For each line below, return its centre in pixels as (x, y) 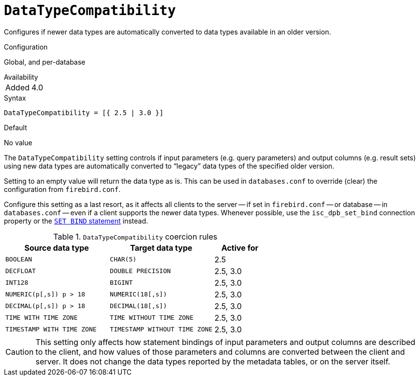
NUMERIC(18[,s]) (138, 294)
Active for (240, 248)
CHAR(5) (123, 259)
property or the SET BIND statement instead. (76, 221)
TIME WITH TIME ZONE (42, 318)
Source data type (57, 248)
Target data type (161, 248)
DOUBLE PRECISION (140, 271)
